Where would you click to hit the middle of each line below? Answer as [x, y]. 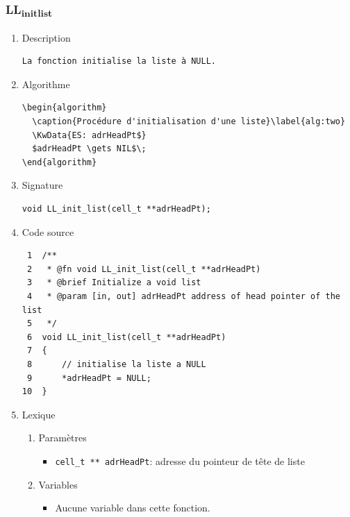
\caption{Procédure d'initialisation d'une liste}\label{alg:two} [189, 122]
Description [46, 37]
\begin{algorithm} [64, 108]
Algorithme [46, 84]
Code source [48, 231]
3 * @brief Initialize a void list [114, 283]
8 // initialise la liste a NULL [116, 364]
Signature [42, 185]
